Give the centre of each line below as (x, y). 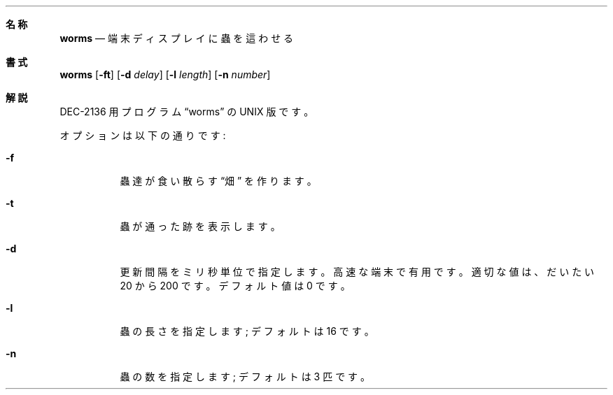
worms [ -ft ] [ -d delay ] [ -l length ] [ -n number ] (165, 74)
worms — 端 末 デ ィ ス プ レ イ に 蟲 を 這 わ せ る (177, 38)
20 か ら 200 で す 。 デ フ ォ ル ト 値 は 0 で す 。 (235, 286)
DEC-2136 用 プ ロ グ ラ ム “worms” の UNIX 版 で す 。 (187, 112)
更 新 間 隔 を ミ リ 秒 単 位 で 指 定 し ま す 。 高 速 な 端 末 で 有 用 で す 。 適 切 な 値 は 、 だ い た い (357, 272)
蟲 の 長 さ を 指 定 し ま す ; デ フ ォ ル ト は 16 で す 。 (247, 331)
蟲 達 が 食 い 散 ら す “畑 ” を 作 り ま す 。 (218, 181)
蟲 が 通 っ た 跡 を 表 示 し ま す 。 (200, 226)
